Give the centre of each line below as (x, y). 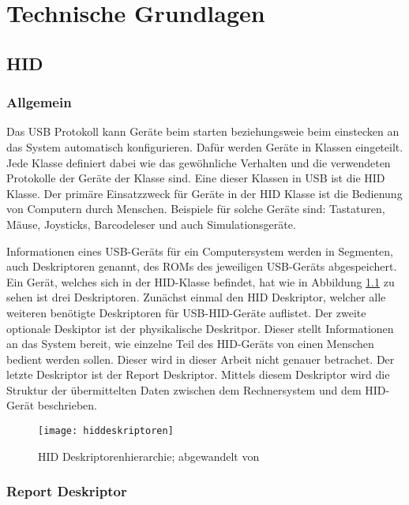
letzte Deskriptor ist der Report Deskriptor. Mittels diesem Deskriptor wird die (198, 374)
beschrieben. (67, 405)
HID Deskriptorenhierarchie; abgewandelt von (149, 456)
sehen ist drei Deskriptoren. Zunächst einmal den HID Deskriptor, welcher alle (196, 297)
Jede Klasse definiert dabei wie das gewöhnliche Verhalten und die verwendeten (199, 162)
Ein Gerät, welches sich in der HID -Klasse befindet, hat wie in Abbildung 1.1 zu (201, 281)
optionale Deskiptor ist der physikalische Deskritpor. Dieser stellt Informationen (200, 328)
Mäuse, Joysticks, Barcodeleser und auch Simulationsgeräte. (151, 224)
